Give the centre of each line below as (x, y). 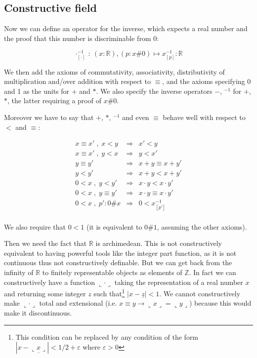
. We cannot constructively (200, 293)
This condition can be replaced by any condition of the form (107, 337)
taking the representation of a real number (179, 282)
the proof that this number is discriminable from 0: (82, 38)
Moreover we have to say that (49, 117)
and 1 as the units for (37, 91)
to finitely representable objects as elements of (112, 272)
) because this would (220, 303)
